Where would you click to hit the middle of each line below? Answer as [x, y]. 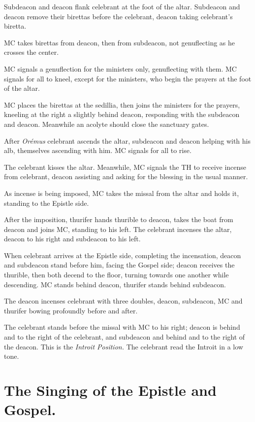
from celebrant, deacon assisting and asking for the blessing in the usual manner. [126, 176]
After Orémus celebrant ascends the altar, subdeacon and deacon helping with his [127, 140]
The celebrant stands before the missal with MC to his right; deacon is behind [122, 327]
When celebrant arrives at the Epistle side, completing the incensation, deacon [123, 255]
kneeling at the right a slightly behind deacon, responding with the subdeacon [122, 114]
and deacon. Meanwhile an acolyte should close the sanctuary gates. [107, 124]
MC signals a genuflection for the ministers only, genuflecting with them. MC [120, 68]
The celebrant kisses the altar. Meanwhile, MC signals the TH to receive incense [125, 167]
